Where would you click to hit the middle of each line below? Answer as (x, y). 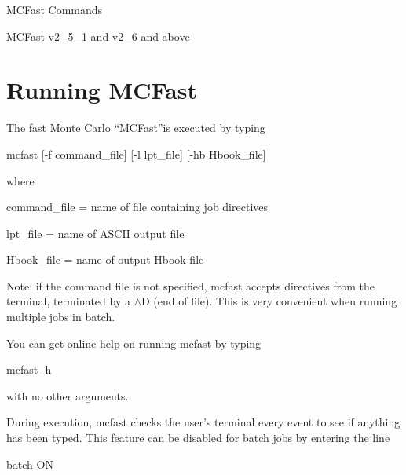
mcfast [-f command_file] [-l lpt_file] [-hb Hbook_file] (136, 153)
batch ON (30, 464)
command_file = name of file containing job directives (137, 207)
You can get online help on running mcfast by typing (134, 343)
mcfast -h (29, 369)
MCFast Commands (55, 9)
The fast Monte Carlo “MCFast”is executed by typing (136, 128)
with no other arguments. (68, 395)
